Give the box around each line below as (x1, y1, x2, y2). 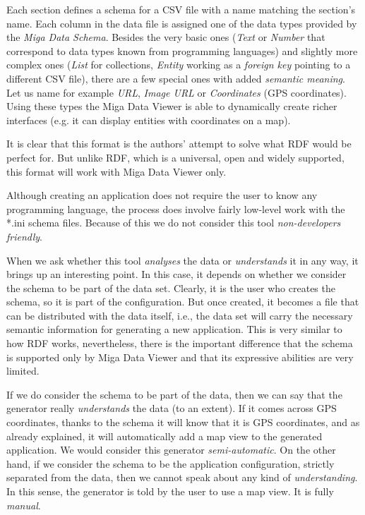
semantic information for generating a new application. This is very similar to (6, 322, 342, 337)
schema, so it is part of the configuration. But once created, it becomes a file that (6, 294, 359, 309)
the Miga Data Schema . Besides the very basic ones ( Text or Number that (6, 30, 325, 44)
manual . (6, 497, 41, 512)
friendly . (6, 229, 42, 243)
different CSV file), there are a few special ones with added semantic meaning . (6, 71, 345, 85)
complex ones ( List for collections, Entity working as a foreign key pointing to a (6, 57, 351, 72)
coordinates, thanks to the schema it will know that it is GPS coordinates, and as (6, 415, 360, 430)
